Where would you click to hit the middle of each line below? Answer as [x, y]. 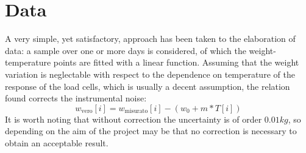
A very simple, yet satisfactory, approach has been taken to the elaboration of [150, 39]
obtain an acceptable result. [57, 142]
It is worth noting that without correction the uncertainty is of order [133, 119]
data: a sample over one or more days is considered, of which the [126, 50]
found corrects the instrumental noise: [76, 98]
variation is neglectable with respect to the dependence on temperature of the [150, 74]
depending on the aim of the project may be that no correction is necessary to [151, 131]
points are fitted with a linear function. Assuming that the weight [176, 62]
